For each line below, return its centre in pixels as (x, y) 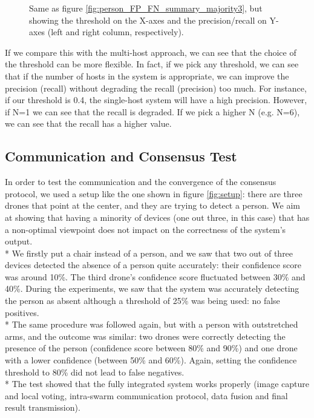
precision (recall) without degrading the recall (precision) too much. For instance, (156, 88)
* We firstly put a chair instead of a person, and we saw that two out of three (149, 253)
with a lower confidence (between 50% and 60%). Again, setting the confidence (151, 360)
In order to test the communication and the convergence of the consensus (141, 182)
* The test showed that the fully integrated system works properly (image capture (157, 384)
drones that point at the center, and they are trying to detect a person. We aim (153, 205)
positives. (22, 312)
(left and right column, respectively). (116, 32)
